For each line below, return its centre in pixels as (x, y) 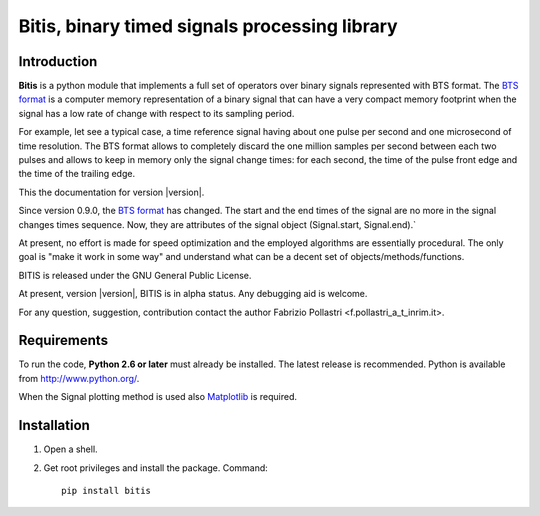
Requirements (63, 340)
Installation (54, 425)
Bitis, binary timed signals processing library (208, 26)
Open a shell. (71, 449)
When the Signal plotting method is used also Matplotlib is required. (158, 397)
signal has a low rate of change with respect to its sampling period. (156, 113)
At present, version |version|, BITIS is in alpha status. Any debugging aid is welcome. (193, 294)
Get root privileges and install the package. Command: (156, 467)
